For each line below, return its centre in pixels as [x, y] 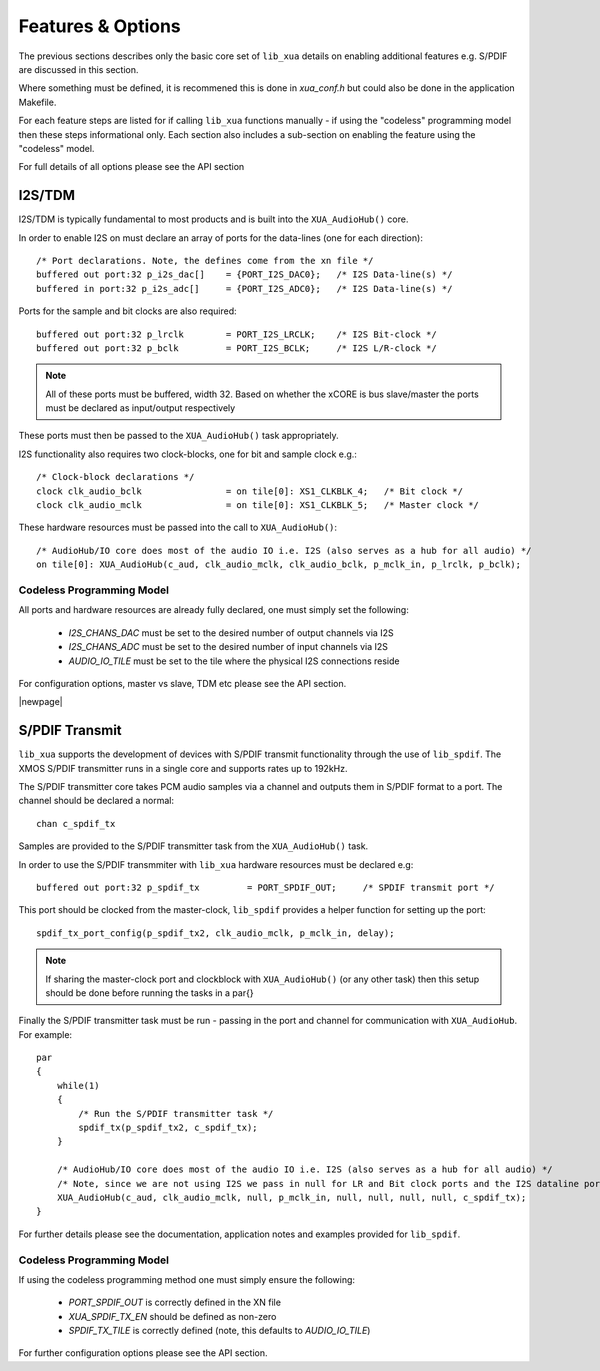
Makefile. [37, 102]
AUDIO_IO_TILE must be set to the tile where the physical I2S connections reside [234, 661]
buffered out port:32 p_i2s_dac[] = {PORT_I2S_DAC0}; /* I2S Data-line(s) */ [244, 274]
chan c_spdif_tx [76, 823]
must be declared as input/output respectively [140, 408]
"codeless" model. [56, 148]
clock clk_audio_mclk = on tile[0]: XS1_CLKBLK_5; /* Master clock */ [258, 505]
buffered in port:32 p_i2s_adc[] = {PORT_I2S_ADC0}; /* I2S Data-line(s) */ [244, 288]
